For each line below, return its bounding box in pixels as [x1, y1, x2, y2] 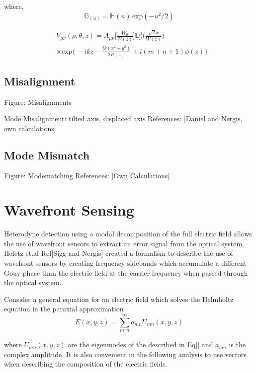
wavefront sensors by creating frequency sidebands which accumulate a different [4, 257, 247, 268]
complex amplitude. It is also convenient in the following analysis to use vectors [4, 349, 247, 359]
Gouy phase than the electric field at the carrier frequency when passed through [4, 267, 248, 278]
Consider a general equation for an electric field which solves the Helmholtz [4, 294, 234, 304]
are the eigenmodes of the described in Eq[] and [68, 339, 213, 350]
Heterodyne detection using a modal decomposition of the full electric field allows [4, 228, 252, 239]
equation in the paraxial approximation [4, 303, 124, 314]
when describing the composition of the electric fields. [4, 359, 168, 369]
